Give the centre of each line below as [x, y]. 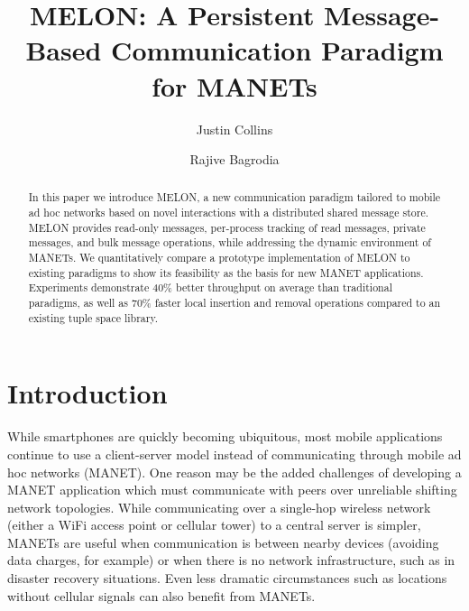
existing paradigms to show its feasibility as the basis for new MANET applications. [226, 272]
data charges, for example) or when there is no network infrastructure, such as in [231, 560]
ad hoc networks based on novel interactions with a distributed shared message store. [229, 213]
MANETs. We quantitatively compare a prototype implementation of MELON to [219, 258]
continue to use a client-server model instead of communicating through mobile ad [234, 454]
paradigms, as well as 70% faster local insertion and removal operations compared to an [234, 303]
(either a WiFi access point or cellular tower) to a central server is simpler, [214, 525]
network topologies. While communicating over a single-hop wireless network [219, 507]
